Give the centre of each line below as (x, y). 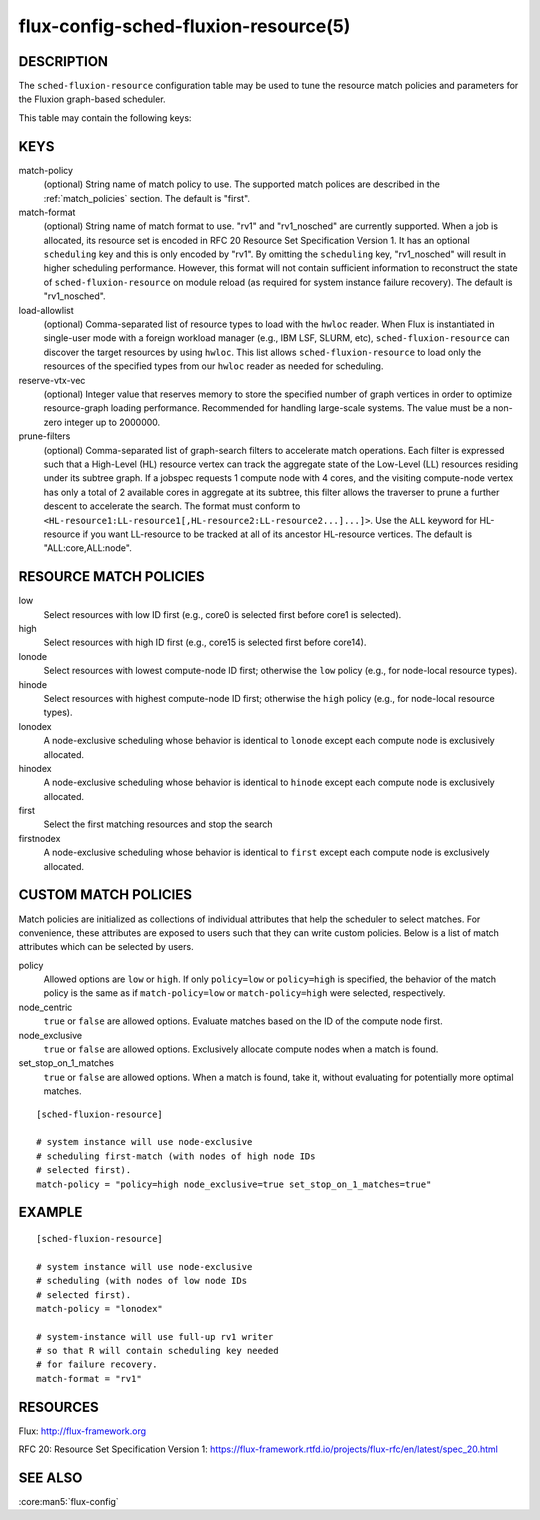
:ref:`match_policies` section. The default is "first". (146, 198)
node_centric (45, 1007)
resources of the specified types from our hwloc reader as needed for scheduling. (213, 366)
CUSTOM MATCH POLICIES (105, 895)
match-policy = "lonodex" (100, 1308)
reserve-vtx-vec (52, 380)
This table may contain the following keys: (105, 117)
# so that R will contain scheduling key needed (157, 1351)
